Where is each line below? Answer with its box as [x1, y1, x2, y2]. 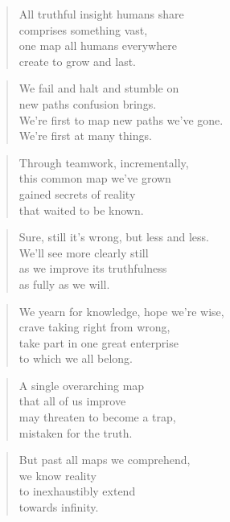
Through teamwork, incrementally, [18, 154, 189, 171]
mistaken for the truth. [18, 424, 133, 441]
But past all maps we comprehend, [18, 451, 191, 468]
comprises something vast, [18, 21, 148, 38]
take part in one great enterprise [18, 334, 179, 351]
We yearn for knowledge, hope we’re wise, [18, 302, 224, 319]
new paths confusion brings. [18, 95, 157, 112]
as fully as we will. [18, 275, 110, 292]
